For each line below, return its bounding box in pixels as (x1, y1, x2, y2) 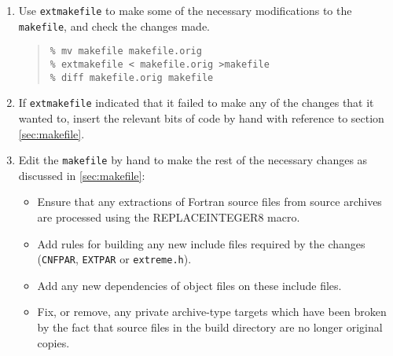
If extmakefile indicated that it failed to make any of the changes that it (18, 94, 374, 111)
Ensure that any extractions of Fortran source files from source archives (37, 193, 382, 210)
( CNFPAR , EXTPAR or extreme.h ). (37, 251, 192, 267)
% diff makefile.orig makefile (50, 72, 214, 83)
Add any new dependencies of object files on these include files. (37, 277, 342, 293)
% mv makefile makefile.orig (50, 46, 202, 57)
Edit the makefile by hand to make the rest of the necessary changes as (18, 152, 368, 168)
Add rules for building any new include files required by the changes (37, 235, 365, 251)
